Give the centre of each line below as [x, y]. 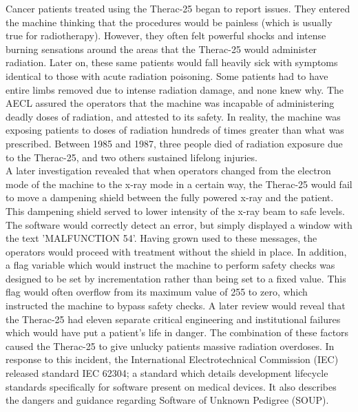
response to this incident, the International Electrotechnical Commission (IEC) [172, 359]
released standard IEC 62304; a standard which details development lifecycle [167, 373]
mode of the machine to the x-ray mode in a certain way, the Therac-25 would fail [179, 184]
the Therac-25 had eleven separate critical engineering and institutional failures [173, 319]
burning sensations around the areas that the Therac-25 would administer [161, 49]
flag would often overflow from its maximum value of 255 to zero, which [157, 292]
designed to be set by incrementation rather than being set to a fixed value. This [176, 278]
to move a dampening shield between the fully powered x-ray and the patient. [170, 197]
